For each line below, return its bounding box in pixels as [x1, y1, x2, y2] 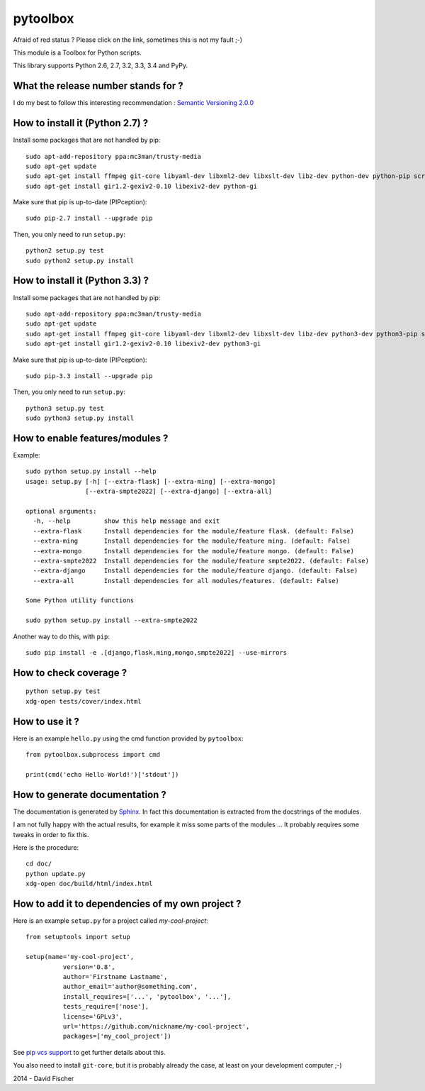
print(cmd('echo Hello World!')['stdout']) [25, 770, 179, 778]
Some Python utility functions [25, 597, 135, 604]
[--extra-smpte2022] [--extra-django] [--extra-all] [85, 487, 273, 496]
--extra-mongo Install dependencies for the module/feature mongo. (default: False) [33, 547, 354, 555]
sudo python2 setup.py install [25, 256, 135, 265]
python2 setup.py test [25, 247, 105, 255]
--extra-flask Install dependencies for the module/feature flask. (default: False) [33, 527, 354, 535]
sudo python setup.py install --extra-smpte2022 [25, 616, 198, 624]
